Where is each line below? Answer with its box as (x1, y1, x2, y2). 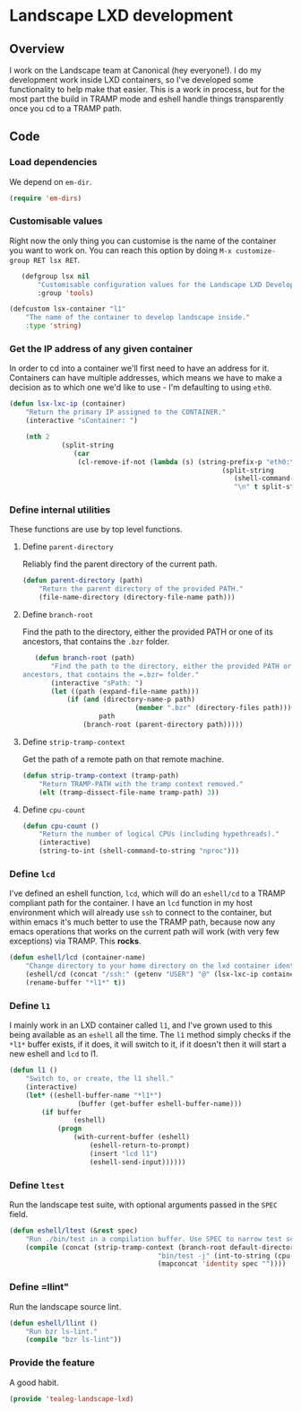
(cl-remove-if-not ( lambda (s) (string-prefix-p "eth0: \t (77, 457, 298, 467)
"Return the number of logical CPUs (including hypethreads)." (39, 829, 279, 839)
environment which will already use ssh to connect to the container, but (9, 908, 272, 918)
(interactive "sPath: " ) (50, 679, 143, 688)
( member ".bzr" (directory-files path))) (134, 704, 292, 713)
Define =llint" (9, 1281, 70, 1294)
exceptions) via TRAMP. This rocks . (9, 935, 142, 947)
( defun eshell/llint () (9, 1319, 99, 1328)
